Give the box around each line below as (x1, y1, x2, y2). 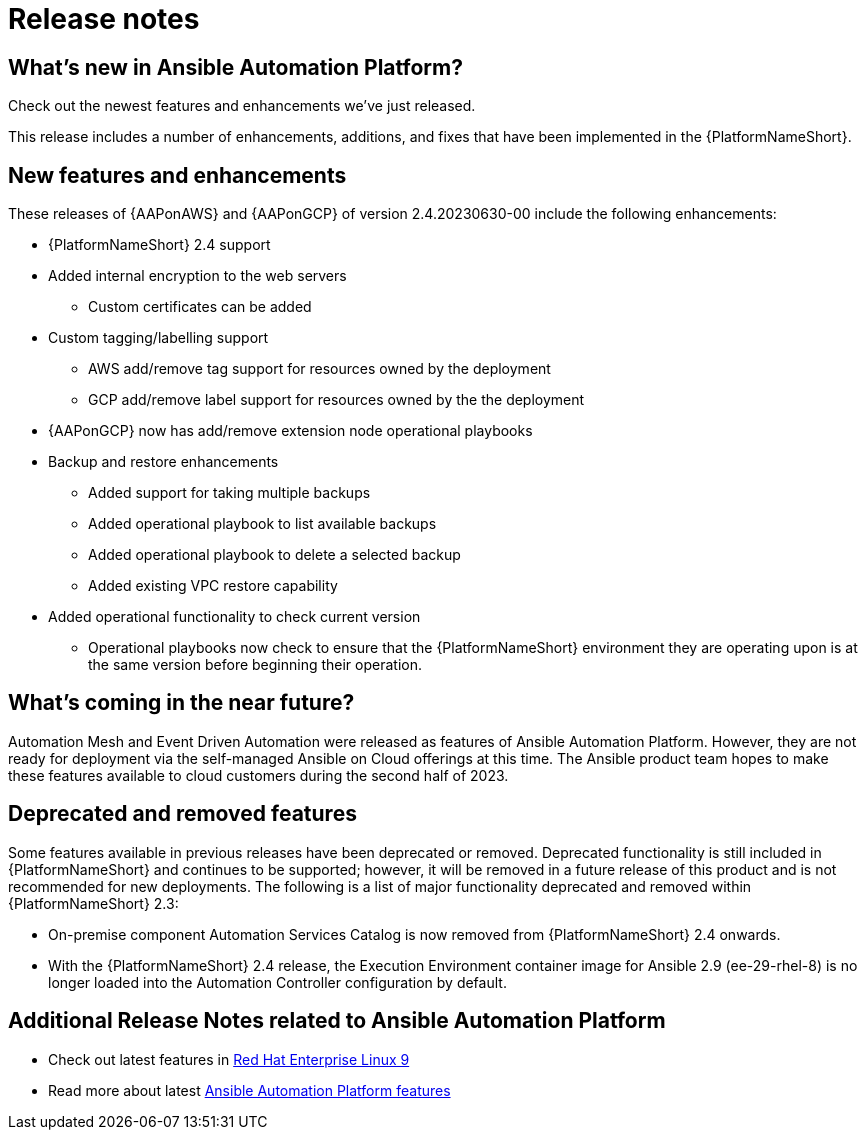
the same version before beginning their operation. (88, 656, 423, 674)
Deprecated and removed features (8, 801, 357, 827)
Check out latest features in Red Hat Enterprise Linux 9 (48, 1050, 410, 1068)
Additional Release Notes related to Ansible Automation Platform (8, 1008, 666, 1034)
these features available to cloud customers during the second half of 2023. (8, 766, 509, 784)
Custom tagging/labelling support (48, 329, 269, 347)
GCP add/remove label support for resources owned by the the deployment (88, 391, 585, 409)
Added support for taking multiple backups (88, 484, 371, 502)
